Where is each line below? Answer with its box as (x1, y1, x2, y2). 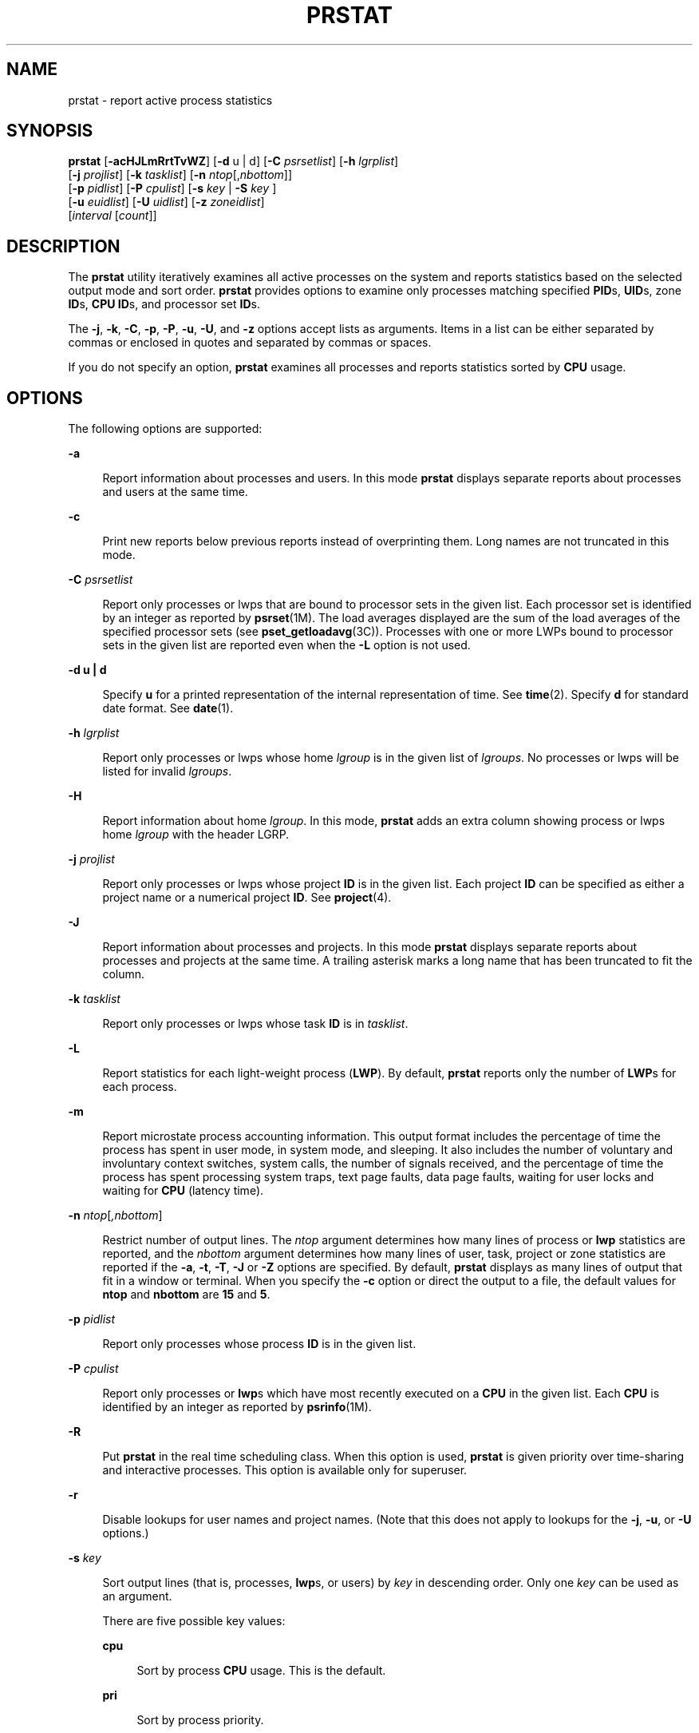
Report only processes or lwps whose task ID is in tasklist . (102, 1017, 409, 1031)
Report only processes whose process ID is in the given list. (102, 1337, 417, 1351)
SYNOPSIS (6, 121, 93, 141)
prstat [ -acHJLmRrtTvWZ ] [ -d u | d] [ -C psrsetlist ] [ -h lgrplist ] (68, 154, 399, 169)
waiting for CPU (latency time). (102, 1184, 264, 1198)
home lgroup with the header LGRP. (102, 827, 290, 842)
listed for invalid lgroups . (102, 764, 232, 779)
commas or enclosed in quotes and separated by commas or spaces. (68, 335, 432, 350)
